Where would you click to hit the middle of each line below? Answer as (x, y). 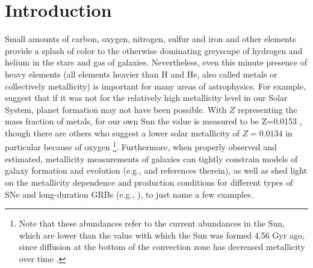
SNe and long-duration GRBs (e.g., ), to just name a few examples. (129, 194)
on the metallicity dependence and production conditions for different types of (149, 182)
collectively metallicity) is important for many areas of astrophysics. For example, (156, 86)
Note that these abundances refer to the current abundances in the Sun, (152, 223)
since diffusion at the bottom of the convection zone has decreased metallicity (162, 247)
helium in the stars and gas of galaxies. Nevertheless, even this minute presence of (156, 62)
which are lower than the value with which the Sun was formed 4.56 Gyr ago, (162, 235)
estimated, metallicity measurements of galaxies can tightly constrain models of (151, 158)
